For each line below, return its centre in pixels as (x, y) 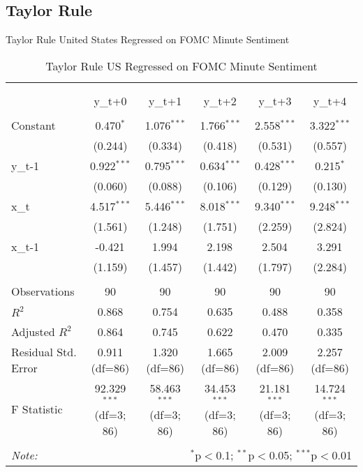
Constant (34, 125)
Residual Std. (44, 351)
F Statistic (37, 409)
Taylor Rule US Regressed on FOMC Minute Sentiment (181, 66)
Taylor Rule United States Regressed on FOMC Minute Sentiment (148, 39)
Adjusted (33, 331)
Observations (43, 291)
